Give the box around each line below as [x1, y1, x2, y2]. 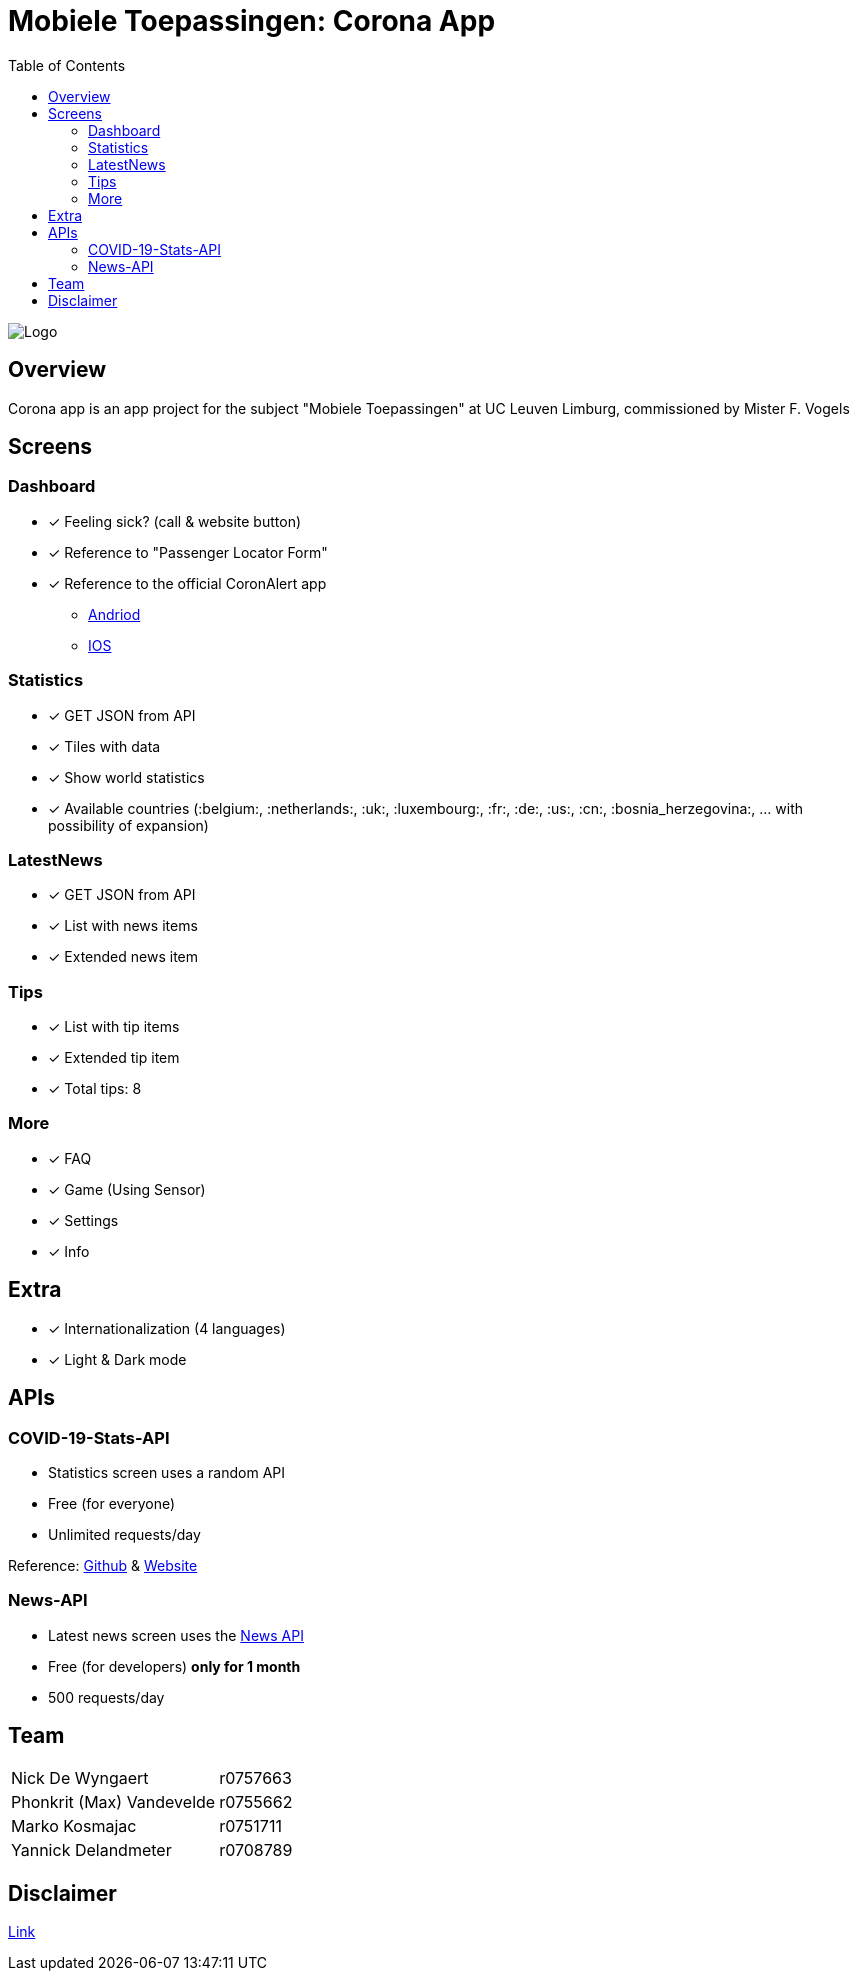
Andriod [88, 605, 141, 623]
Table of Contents [8, 56, 126, 74]
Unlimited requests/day [48, 1525, 201, 1543]
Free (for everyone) [48, 1494, 176, 1512]
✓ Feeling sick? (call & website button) [48, 512, 302, 530]
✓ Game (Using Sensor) [48, 1180, 206, 1198]
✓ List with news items [48, 917, 198, 935]
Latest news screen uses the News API [48, 1626, 304, 1644]
